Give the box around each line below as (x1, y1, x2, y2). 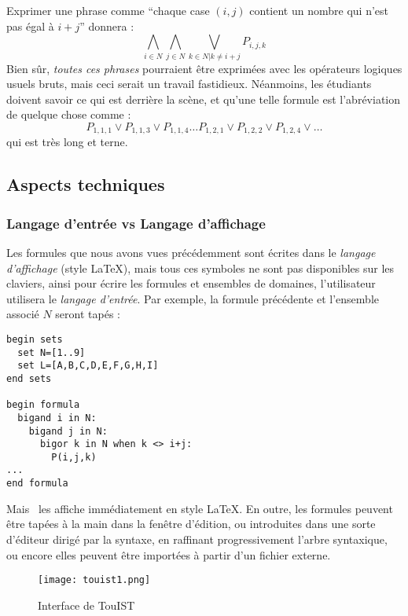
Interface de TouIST (38, 596, 135, 613)
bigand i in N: (17, 412, 97, 423)
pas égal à (6, 17, 54, 34)
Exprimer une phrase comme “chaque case (6, 2, 210, 18)
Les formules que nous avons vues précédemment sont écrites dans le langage (6, 244, 376, 260)
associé (6, 306, 39, 322)
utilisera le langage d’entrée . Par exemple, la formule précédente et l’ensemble (6, 290, 380, 306)
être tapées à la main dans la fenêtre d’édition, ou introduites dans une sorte (6, 515, 376, 532)
